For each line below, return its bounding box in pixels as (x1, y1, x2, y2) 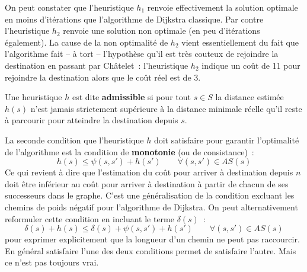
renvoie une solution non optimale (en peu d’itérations (63, 24, 260, 37)
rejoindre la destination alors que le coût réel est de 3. (5, 71, 201, 83)
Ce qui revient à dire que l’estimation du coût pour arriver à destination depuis (5, 166, 293, 178)
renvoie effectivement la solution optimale (147, 1, 298, 13)
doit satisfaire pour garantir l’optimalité (153, 133, 299, 146)
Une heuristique (5, 91, 62, 103)
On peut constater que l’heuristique (5, 1, 134, 13)
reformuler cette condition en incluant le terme (5, 212, 174, 225)
